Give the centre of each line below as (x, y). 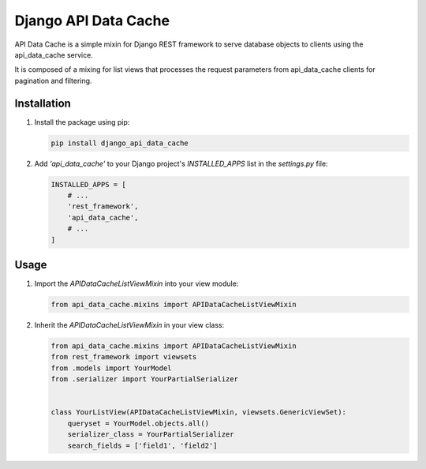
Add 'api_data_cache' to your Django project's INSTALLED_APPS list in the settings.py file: (181, 163)
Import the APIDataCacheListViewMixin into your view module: (136, 283)
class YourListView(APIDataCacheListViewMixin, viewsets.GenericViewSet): (199, 412)
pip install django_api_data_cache (120, 143)
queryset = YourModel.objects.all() (138, 423)
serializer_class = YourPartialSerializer (151, 435)
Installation (43, 103)
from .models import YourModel (112, 368)
